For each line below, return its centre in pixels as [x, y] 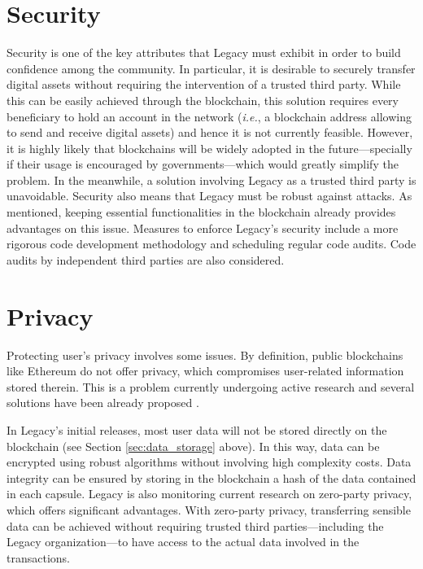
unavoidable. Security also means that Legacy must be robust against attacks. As [209, 196]
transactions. [38, 557]
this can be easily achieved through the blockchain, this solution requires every [203, 100]
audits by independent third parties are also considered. [146, 259]
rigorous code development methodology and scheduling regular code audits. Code [211, 244]
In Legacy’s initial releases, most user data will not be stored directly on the [197, 429]
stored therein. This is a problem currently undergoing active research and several [211, 386]
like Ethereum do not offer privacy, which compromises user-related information [205, 371]
